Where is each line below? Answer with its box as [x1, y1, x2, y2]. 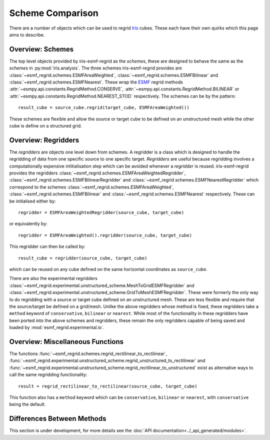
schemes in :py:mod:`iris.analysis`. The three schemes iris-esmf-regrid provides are [9, 65, 182, 71]
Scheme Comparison [9, 7, 98, 18]
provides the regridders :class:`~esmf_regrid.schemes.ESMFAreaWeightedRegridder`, [9, 170, 186, 176]
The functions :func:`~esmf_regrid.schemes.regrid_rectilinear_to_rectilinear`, [9, 350, 167, 356]
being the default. [9, 401, 46, 407]
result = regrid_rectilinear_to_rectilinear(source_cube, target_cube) [18, 383, 197, 389]
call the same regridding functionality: [9, 371, 87, 377]
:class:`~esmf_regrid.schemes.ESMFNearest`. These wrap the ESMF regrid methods [9, 79, 183, 85]
